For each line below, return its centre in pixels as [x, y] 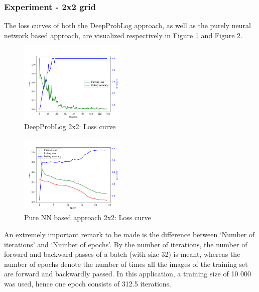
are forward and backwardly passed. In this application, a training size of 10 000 [128, 274]
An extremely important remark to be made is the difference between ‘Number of [129, 234]
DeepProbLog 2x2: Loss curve [70, 126]
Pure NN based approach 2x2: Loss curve [88, 217]
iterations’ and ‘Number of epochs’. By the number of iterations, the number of [126, 244]
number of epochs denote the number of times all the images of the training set [126, 264]
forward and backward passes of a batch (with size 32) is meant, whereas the [122, 254]
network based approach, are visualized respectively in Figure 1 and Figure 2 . [123, 35]
